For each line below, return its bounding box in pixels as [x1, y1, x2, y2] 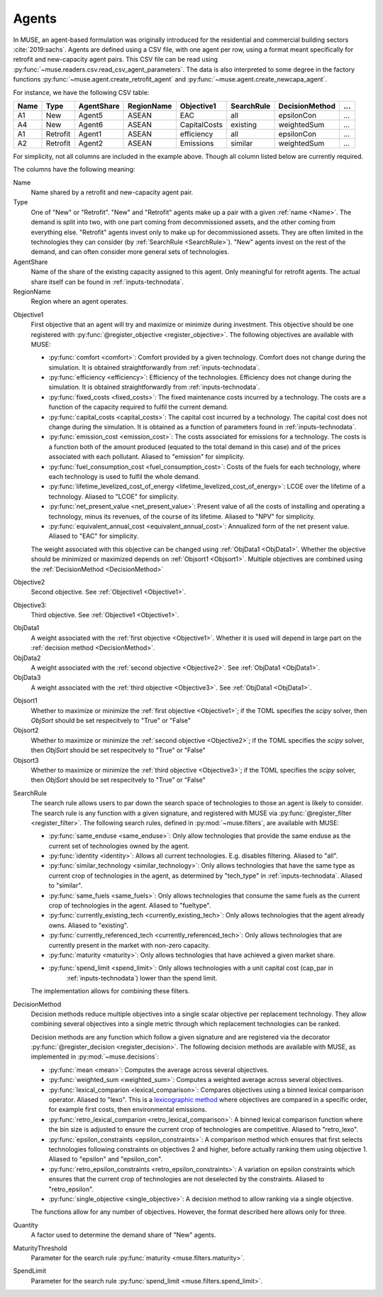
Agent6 [78, 119, 104, 129]
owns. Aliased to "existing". [48, 921, 129, 929]
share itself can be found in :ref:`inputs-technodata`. [30, 277, 184, 286]
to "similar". [48, 881, 83, 890]
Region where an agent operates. [30, 297, 128, 306]
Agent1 [78, 128, 102, 138]
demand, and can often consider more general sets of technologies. [30, 248, 230, 256]
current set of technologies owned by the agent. [48, 841, 190, 850]
